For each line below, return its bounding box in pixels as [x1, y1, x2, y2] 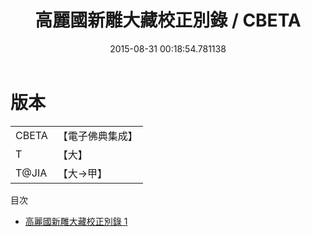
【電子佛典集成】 [57, 129, 138, 143]
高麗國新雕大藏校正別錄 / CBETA [34, 9, 302, 32]
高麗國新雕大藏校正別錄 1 [24, 215, 128, 227]
